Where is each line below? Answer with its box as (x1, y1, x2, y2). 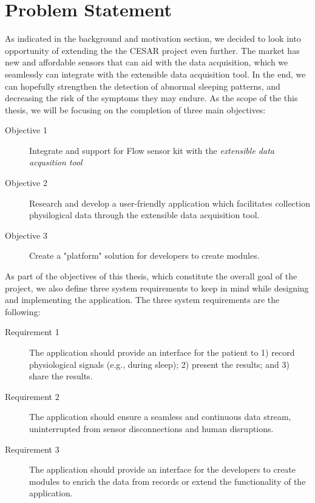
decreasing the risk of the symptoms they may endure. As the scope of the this (5, 92, 298, 104)
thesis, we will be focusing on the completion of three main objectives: (5, 103, 266, 116)
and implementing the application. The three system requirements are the (5, 293, 280, 306)
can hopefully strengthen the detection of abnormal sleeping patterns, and (5, 79, 280, 92)
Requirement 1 (5, 325, 59, 338)
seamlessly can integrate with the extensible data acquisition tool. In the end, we (5, 67, 306, 80)
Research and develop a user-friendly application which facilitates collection (29, 196, 310, 209)
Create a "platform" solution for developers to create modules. (29, 249, 260, 262)
